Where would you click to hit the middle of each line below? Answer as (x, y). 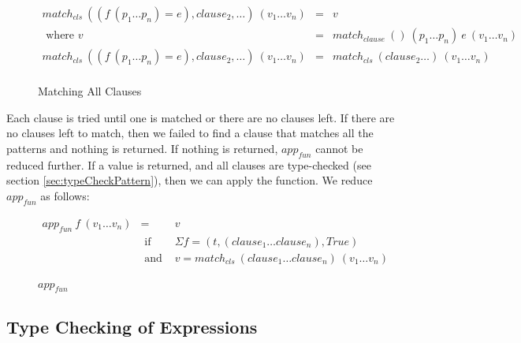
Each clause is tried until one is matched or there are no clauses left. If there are (201, 117)
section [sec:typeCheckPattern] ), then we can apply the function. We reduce (190, 180)
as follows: (65, 195)
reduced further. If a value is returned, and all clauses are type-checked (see (189, 164)
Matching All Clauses (90, 91)
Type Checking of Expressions (132, 326)
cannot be (339, 148)
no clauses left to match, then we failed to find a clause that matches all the (190, 133)
